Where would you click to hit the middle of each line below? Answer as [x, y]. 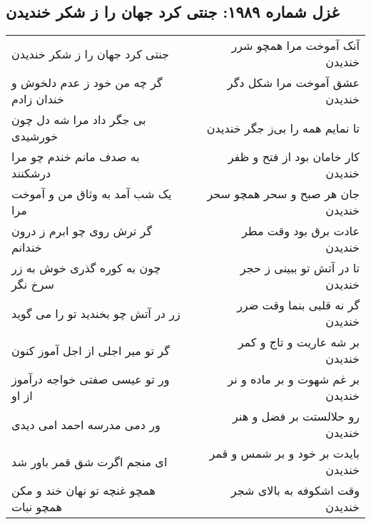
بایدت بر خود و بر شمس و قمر [284, 453]
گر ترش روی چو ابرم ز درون [82, 231]
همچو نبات [37, 507]
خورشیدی [35, 136]
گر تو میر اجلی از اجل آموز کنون [91, 350]
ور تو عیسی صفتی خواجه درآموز [91, 379]
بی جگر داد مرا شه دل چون [79, 120]
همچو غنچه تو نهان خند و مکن [83, 490]
